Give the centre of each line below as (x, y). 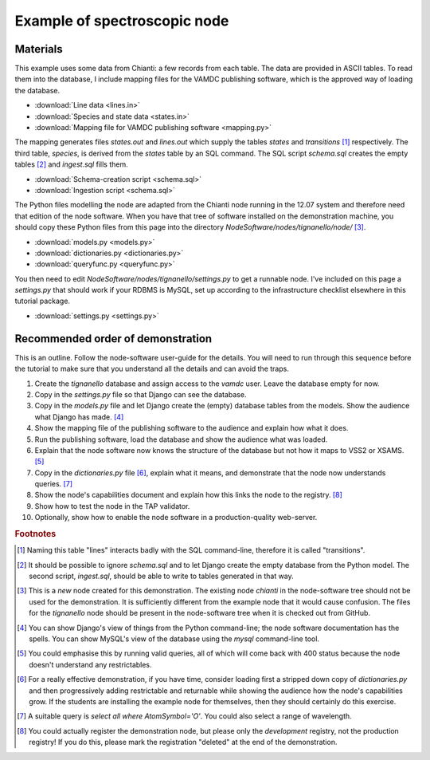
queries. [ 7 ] (54, 484)
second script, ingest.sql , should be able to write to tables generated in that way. (161, 576)
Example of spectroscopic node (122, 21)
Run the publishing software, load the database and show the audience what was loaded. (181, 439)
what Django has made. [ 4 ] (79, 417)
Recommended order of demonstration (113, 339)
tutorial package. (43, 301)
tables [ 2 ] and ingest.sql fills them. (71, 164)
